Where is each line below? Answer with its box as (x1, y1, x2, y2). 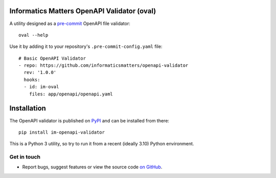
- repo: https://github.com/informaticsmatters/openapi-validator (18, 63, 189, 68)
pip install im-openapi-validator (18, 129, 105, 135)
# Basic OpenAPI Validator (18, 55, 86, 61)
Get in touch (9, 154, 41, 161)
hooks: (24, 77, 40, 83)
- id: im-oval (24, 84, 59, 90)
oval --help (18, 32, 49, 38)
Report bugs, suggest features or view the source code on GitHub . (22, 164, 163, 170)
